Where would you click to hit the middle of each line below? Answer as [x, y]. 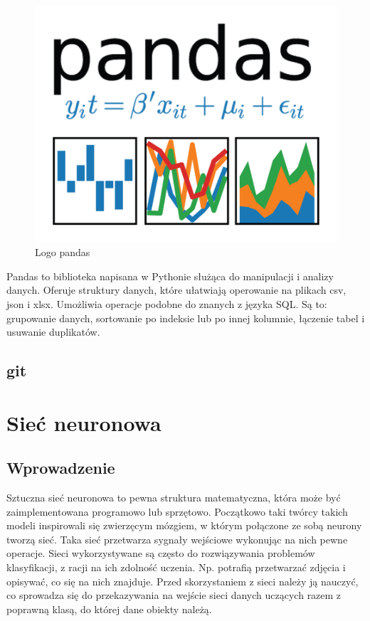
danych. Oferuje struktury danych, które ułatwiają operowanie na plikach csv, [176, 290]
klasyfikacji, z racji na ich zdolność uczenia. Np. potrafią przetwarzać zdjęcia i [176, 567]
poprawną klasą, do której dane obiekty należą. [109, 609]
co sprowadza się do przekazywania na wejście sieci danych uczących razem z [174, 595]
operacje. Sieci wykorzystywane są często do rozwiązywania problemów [161, 553]
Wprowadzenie [61, 468]
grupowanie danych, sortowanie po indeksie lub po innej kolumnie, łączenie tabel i [186, 318]
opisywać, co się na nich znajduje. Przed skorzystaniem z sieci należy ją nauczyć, [183, 581]
